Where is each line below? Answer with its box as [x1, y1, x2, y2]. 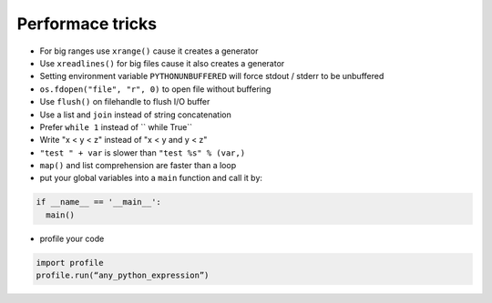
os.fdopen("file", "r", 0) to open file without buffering [39, 83, 272, 95]
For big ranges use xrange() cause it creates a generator [39, 45, 259, 56]
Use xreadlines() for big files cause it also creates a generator [39, 57, 285, 68]
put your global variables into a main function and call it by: [39, 173, 263, 184]
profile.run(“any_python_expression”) [36, 270, 210, 281]
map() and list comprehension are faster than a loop [39, 160, 237, 171]
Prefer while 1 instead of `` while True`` [39, 121, 193, 132]
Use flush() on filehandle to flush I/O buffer [39, 96, 210, 107]
